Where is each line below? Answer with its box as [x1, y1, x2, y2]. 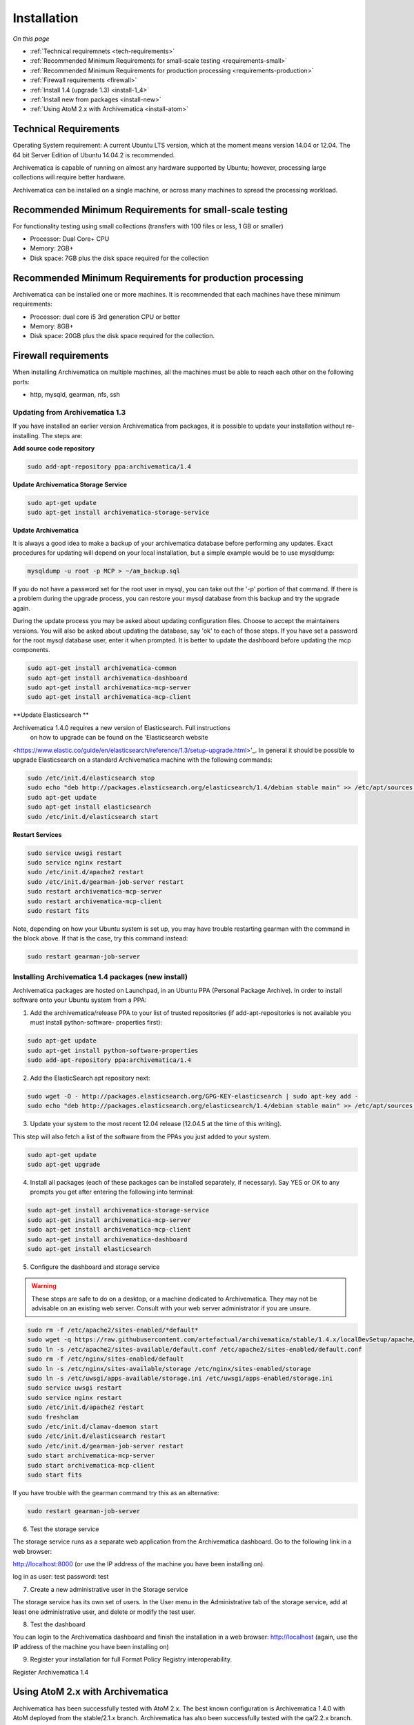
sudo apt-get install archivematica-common [27, 664, 177, 672]
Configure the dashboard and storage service [30, 1263, 160, 1271]
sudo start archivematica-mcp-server [27, 1452, 155, 1459]
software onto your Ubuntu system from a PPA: [12, 996, 147, 1004]
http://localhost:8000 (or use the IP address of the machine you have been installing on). [12, 1560, 265, 1568]
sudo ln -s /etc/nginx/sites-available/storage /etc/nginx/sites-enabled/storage [27, 1365, 312, 1372]
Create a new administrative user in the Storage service [30, 1585, 188, 1593]
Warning [31, 1282, 57, 1290]
